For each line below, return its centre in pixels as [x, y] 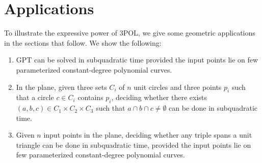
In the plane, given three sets [61, 87]
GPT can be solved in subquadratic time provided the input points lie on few [137, 60]
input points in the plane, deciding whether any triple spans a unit [148, 135]
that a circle [35, 97]
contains [90, 97]
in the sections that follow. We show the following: [83, 42]
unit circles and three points [178, 87]
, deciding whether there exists [159, 97]
